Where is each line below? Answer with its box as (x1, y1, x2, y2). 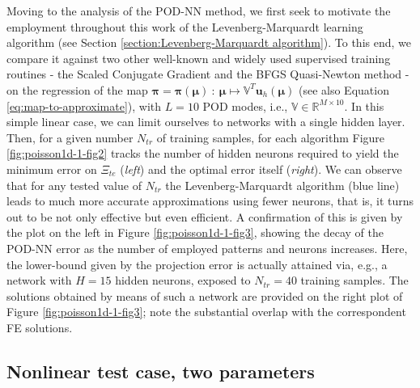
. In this (344, 97, 384, 114)
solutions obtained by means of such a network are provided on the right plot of (6, 287, 403, 304)
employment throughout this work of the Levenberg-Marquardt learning (6, 18, 363, 35)
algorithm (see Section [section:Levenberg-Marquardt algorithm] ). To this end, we (6, 34, 411, 51)
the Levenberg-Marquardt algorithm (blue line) (165, 176, 400, 193)
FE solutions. (6, 318, 73, 335)
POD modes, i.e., (202, 97, 288, 114)
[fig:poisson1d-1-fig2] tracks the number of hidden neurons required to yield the (6, 145, 399, 162)
